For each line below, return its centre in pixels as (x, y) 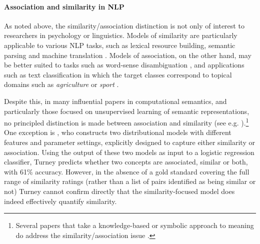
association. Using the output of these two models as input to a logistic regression (129, 152)
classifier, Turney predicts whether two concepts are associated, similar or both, (126, 162)
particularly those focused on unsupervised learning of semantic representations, (127, 111)
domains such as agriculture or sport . (61, 84)
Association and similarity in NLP (64, 6)
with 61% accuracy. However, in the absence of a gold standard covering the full (127, 171)
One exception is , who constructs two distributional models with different (118, 132)
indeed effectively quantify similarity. (60, 201)
